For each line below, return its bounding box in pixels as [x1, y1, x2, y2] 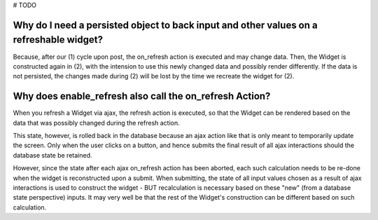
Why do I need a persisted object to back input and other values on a [13, 19, 318, 31]
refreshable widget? [13, 34, 103, 46]
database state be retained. [13, 151, 92, 159]
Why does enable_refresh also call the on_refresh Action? [13, 90, 271, 102]
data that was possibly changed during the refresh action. [13, 118, 180, 127]
